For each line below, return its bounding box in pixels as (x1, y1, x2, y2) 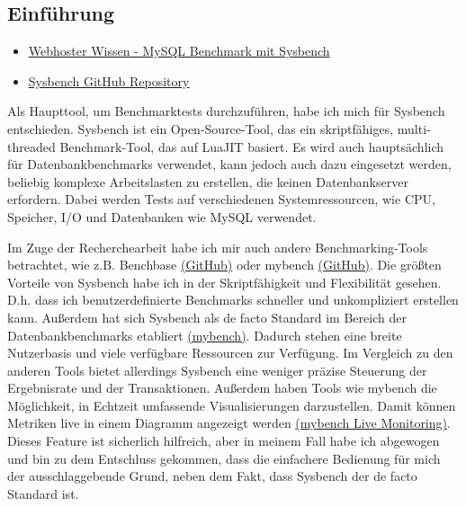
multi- (397, 119, 431, 138)
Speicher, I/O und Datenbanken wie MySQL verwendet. (7, 207, 317, 226)
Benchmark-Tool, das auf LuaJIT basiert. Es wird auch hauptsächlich (59, 137, 444, 155)
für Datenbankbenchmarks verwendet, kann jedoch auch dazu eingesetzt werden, (7, 155, 452, 173)
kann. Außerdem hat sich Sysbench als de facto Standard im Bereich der (7, 307, 407, 326)
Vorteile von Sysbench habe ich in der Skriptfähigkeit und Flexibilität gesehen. (7, 272, 442, 291)
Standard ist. (7, 484, 79, 502)
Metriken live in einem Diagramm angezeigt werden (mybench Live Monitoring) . (7, 413, 451, 432)
